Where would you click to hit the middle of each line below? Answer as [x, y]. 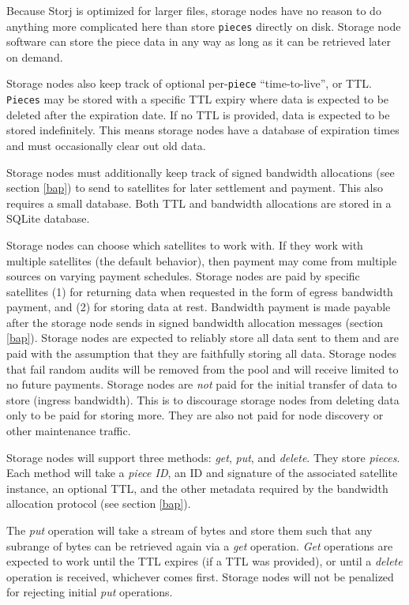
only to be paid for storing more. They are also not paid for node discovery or [195, 415]
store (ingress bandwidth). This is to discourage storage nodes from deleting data [203, 399]
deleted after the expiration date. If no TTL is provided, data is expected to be [198, 114]
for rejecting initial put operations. [90, 592]
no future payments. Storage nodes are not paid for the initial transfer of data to [202, 384]
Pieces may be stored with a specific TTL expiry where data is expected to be [198, 99]
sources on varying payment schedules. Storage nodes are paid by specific [183, 276]
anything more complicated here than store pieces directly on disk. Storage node [204, 26]
